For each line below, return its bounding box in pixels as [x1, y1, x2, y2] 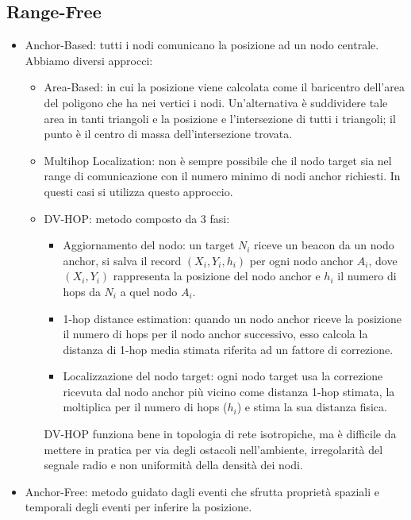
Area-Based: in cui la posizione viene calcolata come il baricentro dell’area [44, 79, 405, 95]
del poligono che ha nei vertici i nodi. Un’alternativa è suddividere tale [44, 94, 388, 110]
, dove [368, 252, 398, 268]
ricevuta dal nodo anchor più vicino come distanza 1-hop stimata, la [63, 383, 395, 399]
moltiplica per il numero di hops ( [63, 399, 228, 415]
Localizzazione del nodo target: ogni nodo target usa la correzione [63, 368, 383, 384]
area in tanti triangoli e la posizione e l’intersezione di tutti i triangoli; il [44, 110, 396, 126]
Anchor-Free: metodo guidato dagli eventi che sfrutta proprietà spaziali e [25, 483, 380, 499]
